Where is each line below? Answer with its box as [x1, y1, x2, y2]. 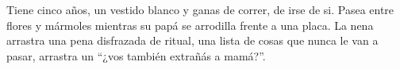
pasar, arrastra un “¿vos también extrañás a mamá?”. [6, 47, 266, 64]
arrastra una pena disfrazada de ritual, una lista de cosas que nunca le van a [6, 32, 379, 49]
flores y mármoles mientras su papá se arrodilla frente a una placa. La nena [6, 16, 374, 33]
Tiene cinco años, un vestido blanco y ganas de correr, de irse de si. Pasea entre [6, 2, 394, 17]
